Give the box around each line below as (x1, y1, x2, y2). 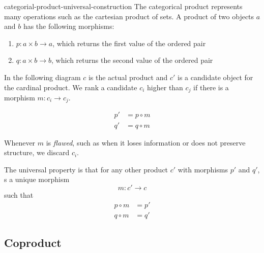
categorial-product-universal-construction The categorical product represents (4, 1, 243, 11)
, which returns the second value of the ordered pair (51, 55, 213, 65)
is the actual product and (88, 71, 168, 82)
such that (4, 189, 34, 200)
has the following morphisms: (23, 21, 114, 31)
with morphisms (178, 164, 228, 174)
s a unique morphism (4, 174, 70, 185)
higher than (147, 82, 183, 92)
